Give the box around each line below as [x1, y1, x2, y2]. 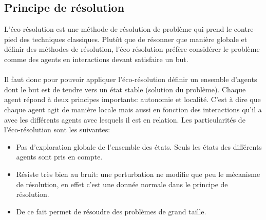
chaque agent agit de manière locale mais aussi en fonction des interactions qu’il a [4, 104, 262, 114]
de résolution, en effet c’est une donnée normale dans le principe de [16, 178, 228, 189]
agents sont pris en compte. [16, 151, 103, 162]
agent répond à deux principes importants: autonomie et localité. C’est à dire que [4, 94, 261, 105]
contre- [234, 24, 256, 34]
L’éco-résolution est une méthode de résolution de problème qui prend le [4, 24, 232, 34]
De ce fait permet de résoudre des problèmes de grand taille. [16, 206, 206, 216]
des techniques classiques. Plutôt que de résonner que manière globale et [20, 33, 248, 44]
